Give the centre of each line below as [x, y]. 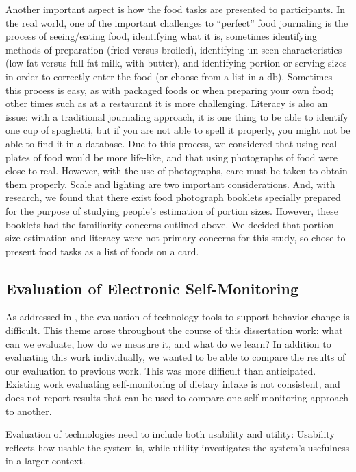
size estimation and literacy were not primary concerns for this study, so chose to [176, 238]
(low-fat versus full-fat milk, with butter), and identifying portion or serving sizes [176, 63]
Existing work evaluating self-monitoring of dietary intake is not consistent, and [173, 384]
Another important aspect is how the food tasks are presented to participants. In [176, 9]
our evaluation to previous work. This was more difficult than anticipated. [161, 370]
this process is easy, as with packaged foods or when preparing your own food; [170, 90]
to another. [29, 411]
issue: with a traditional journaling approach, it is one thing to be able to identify [177, 116]
